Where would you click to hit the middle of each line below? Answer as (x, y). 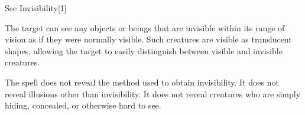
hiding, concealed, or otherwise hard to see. (83, 105)
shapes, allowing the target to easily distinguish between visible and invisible (144, 50)
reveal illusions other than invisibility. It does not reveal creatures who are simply (153, 93)
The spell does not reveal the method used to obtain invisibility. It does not (142, 82)
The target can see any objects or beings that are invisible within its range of (145, 27)
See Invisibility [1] (36, 8)
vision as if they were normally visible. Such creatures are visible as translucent (148, 39)
